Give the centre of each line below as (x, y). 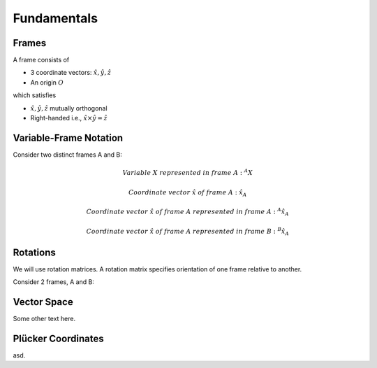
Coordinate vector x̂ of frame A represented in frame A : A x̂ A (187, 212)
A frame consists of (41, 60)
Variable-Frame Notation (68, 137)
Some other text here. (44, 319)
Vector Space (43, 302)
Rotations (34, 252)
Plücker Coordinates (58, 338)
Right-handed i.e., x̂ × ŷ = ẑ (69, 118)
